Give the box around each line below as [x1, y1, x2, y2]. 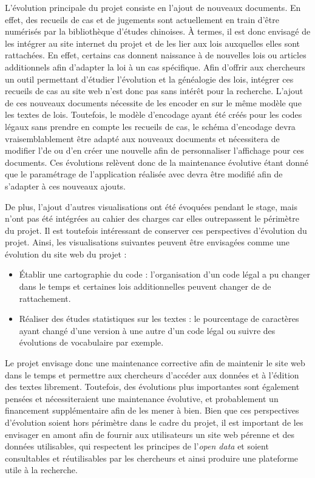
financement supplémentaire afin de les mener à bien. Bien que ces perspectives [5, 404, 299, 417]
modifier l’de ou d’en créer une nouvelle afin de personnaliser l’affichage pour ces [5, 144, 304, 157]
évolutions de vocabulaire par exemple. [19, 336, 164, 349]
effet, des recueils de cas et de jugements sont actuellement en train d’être [5, 13, 279, 26]
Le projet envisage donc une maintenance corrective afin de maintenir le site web [5, 357, 305, 369]
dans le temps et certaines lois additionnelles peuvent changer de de [19, 280, 271, 293]
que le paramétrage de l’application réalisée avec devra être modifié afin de [5, 168, 283, 180]
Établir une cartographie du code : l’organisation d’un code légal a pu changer [19, 268, 311, 281]
